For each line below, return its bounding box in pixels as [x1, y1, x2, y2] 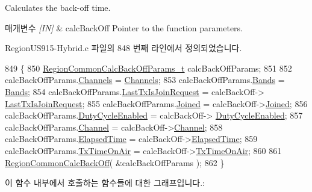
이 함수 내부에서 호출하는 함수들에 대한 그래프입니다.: [5, 176, 205, 189]
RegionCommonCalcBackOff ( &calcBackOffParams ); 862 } [5, 156, 225, 169]
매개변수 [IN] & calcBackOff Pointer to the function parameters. [5, 21, 243, 34]
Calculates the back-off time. [5, 1, 111, 13]
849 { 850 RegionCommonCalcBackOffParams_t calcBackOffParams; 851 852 [5, 61, 292, 74]
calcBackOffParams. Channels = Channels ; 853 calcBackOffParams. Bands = [5, 73, 285, 86]
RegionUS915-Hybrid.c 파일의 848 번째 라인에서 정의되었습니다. [5, 42, 242, 54]
